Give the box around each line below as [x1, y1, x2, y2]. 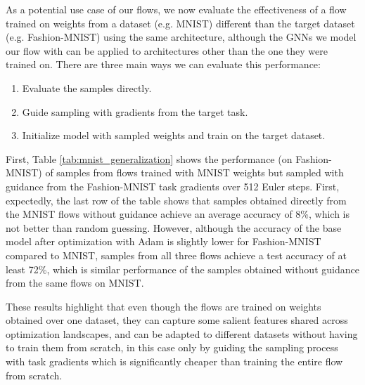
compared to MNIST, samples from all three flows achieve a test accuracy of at [6, 247, 347, 262]
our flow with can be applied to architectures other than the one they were [6, 43, 328, 58]
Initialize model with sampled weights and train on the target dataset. [22, 128, 326, 143]
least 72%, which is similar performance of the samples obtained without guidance [6, 261, 359, 276]
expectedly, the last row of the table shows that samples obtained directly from [6, 192, 347, 207]
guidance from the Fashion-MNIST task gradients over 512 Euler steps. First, [6, 178, 340, 193]
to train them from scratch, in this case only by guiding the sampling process [6, 340, 338, 355]
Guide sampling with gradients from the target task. [22, 104, 248, 119]
